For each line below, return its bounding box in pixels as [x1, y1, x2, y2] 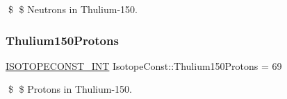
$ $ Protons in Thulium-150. [8, 82, 132, 96]
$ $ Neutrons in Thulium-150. [8, 2, 138, 16]
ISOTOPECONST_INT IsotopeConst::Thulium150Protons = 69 [6, 58, 282, 73]
